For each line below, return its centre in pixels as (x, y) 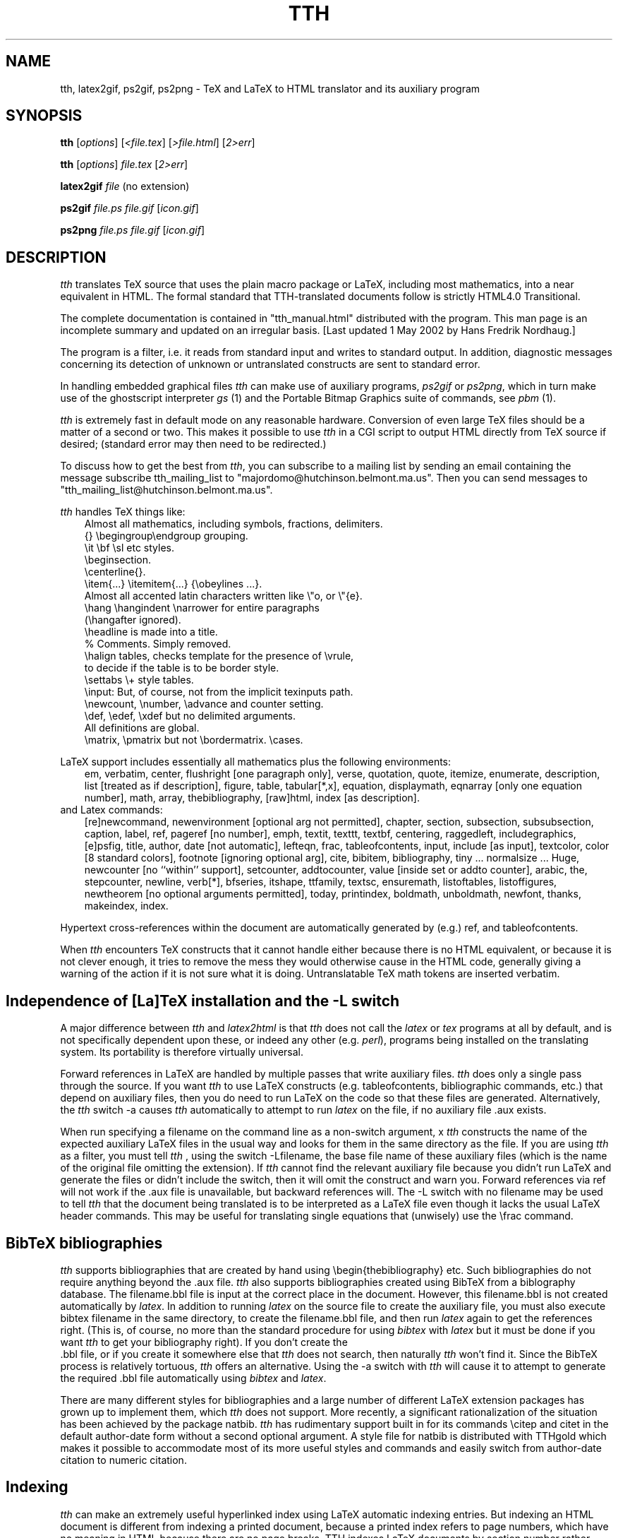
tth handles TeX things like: (123, 512)
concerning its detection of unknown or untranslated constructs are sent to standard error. (270, 364)
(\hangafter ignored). (133, 620)
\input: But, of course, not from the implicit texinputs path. (219, 692)
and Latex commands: (111, 810)
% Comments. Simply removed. (158, 644)
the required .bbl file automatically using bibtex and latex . (193, 1378)
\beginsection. (118, 560)
